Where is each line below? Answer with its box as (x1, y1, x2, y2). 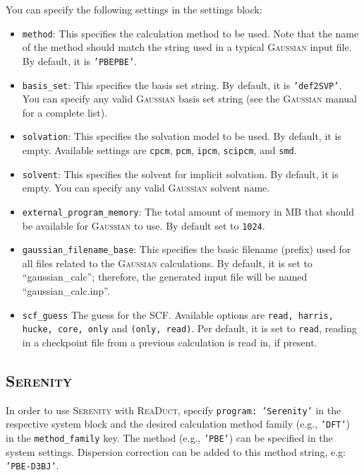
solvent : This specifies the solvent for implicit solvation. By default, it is (22, 166, 339, 181)
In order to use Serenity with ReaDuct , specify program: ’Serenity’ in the (6, 402, 341, 417)
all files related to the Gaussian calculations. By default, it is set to (22, 255, 313, 270)
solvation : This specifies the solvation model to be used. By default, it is (22, 129, 341, 143)
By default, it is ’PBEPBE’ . (22, 53, 137, 68)
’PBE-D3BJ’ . (6, 458, 59, 473)
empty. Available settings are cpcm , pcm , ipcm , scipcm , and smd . (22, 143, 297, 157)
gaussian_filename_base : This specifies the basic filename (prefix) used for (22, 242, 351, 257)
